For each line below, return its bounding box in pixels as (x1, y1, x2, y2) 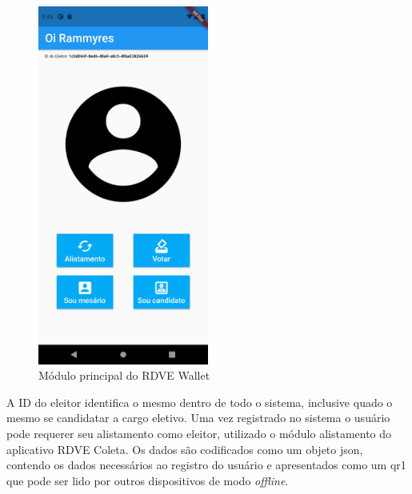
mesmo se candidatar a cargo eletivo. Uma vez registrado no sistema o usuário (6, 409, 390, 426)
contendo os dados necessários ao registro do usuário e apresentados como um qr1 (6, 456, 406, 473)
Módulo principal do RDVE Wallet (38, 367, 210, 384)
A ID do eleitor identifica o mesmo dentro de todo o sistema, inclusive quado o (6, 393, 393, 410)
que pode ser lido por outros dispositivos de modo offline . (6, 472, 289, 488)
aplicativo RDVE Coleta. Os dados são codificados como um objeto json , (6, 440, 363, 457)
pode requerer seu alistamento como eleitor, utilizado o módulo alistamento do (6, 424, 392, 441)
